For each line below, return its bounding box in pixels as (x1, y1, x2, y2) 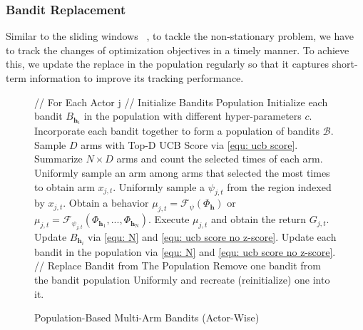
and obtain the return (210, 212, 307, 227)
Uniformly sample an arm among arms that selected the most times (34, 165, 330, 180)
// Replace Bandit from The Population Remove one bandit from (34, 258, 321, 273)
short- (332, 56, 358, 71)
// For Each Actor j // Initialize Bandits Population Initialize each (34, 94, 328, 109)
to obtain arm (34, 179, 95, 194)
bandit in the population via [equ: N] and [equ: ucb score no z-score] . (34, 244, 336, 259)
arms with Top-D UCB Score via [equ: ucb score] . (81, 137, 298, 152)
